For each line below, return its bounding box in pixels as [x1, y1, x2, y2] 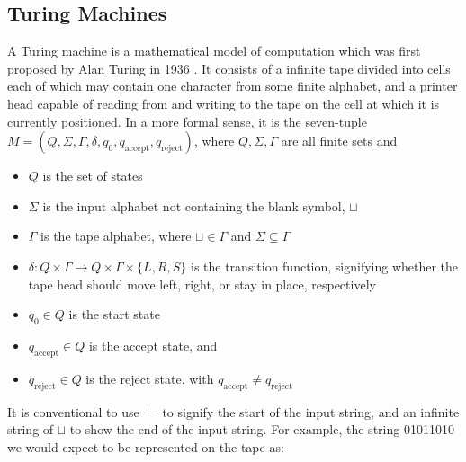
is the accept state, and [88, 335, 218, 354]
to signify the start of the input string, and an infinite [162, 402, 460, 421]
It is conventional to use [7, 402, 139, 421]
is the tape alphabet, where [40, 227, 192, 245]
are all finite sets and [281, 131, 398, 150]
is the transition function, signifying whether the [190, 256, 459, 275]
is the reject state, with [85, 369, 214, 387]
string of [7, 420, 54, 439]
